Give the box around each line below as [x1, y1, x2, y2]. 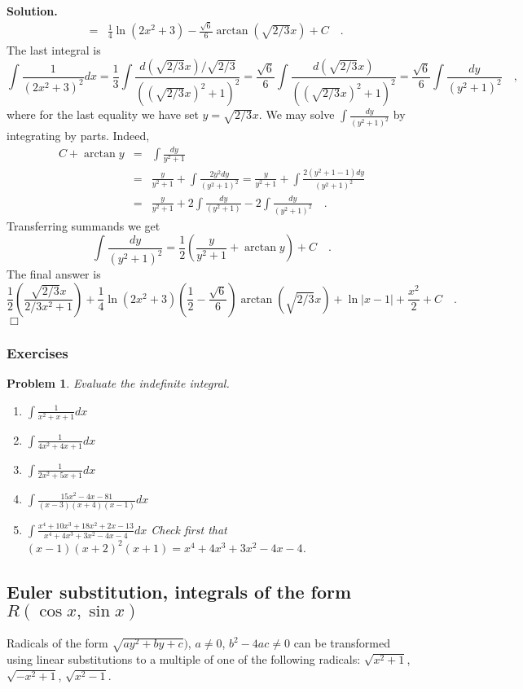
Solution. [7, 2, 58, 19]
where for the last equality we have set [7, 106, 199, 123]
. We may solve [258, 106, 335, 123]
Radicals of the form [7, 634, 108, 652]
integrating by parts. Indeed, [7, 127, 150, 144]
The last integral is [7, 42, 101, 59]
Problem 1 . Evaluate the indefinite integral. [7, 375, 230, 392]
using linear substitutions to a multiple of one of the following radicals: [7, 651, 361, 668]
